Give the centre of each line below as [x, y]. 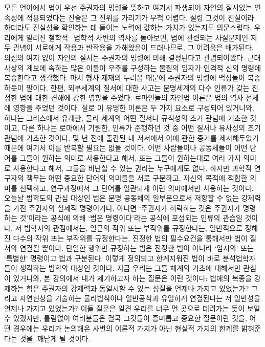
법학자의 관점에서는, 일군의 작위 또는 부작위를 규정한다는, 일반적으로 [133, 228]
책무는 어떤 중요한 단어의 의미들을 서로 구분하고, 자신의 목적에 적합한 [137, 178]
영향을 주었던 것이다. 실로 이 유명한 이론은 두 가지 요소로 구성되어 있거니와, [134, 107]
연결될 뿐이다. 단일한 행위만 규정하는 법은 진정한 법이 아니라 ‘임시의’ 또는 [137, 248]
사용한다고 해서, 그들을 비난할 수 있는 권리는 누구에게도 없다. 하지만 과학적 [132, 168]
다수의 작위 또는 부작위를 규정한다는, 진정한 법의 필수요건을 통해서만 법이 [130, 238]
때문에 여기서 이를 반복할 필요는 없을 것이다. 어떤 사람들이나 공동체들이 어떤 [126, 148]
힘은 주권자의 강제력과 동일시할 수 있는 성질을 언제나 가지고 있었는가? [138, 288]
